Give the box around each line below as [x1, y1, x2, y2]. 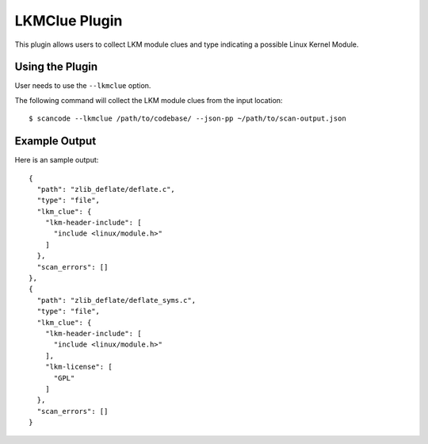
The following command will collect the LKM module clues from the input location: [14, 95, 283, 105]
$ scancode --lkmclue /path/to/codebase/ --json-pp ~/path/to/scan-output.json [29, 114, 346, 123]
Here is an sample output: [14, 155, 99, 165]
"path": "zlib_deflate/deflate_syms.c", [36, 296, 197, 304]
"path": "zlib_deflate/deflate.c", [36, 185, 176, 193]
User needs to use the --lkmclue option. [14, 81, 151, 90]
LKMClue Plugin [14, 12, 123, 29]
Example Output [14, 135, 97, 148]
